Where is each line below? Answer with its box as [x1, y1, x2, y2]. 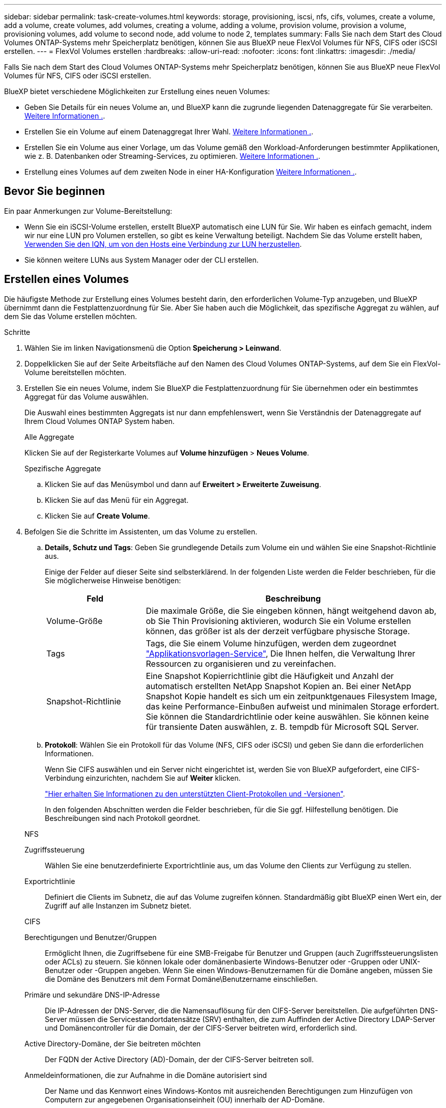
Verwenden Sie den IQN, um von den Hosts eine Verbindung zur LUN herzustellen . [24, 239, 302, 248]
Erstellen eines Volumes [4, 273, 129, 286]
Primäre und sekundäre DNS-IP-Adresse [24, 990, 160, 999]
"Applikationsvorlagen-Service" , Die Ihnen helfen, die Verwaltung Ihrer [146, 648, 415, 659]
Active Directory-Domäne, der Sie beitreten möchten [24, 1039, 201, 1048]
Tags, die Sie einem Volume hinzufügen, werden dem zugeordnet [146, 638, 397, 648]
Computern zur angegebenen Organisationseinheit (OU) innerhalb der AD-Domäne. [45, 1095, 325, 1104]
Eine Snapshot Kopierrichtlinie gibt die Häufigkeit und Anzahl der [146, 670, 394, 681]
